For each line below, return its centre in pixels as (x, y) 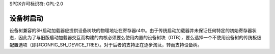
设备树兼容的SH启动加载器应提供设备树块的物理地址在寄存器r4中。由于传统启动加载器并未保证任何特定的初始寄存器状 (133, 30)
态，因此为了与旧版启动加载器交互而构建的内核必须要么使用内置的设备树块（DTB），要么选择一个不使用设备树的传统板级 (135, 38)
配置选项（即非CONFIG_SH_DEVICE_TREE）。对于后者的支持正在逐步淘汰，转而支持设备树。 (106, 45)
